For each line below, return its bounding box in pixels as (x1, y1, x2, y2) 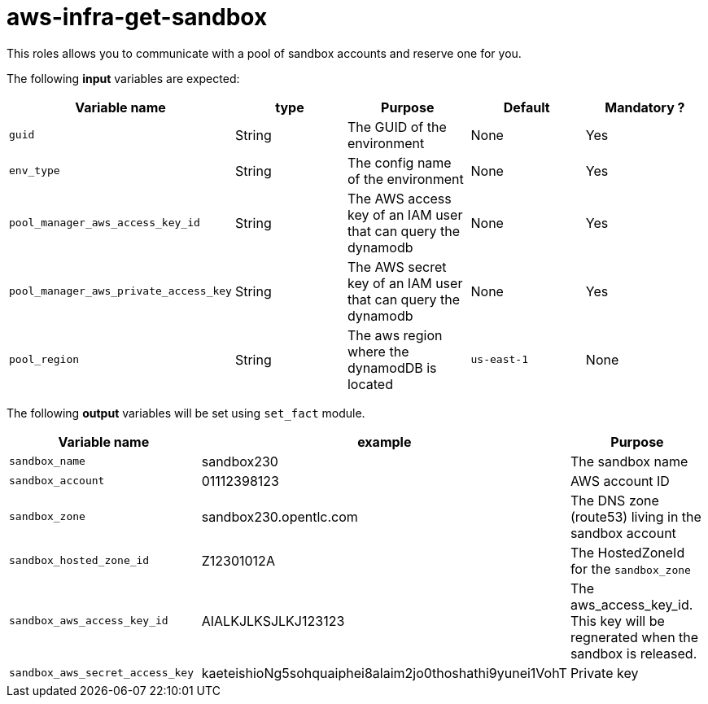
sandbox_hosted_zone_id (9, 554, 150, 567)
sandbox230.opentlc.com (201, 508, 358, 525)
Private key (570, 664, 639, 681)
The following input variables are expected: (7, 71, 240, 85)
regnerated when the (570, 628, 699, 645)
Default (503, 98, 550, 116)
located (347, 375, 393, 392)
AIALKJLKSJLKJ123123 (201, 612, 345, 629)
